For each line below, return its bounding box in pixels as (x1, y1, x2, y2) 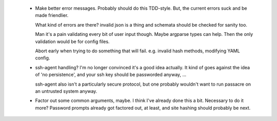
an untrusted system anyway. (35, 88, 97, 94)
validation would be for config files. (35, 38, 110, 45)
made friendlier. (35, 12, 69, 18)
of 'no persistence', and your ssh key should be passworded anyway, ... (35, 72, 187, 78)
